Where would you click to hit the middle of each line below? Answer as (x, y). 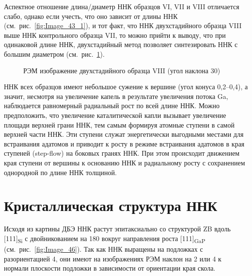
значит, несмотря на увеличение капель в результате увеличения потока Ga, (116, 96)
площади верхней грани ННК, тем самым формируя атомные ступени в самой (119, 124)
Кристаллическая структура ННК (111, 205)
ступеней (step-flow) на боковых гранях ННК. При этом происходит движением (122, 153)
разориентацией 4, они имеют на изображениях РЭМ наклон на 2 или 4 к (113, 258)
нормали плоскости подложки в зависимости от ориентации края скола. (110, 268)
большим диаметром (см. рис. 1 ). (54, 54)
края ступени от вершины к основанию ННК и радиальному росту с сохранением (125, 162)
